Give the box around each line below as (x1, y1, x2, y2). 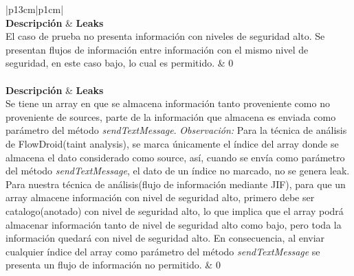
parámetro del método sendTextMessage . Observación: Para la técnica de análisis (5, 123, 347, 137)
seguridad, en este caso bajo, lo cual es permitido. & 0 (5, 56, 234, 70)
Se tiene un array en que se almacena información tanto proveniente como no (5, 96, 330, 111)
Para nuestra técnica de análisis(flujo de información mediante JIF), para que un (5, 176, 346, 191)
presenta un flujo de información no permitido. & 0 (5, 257, 221, 272)
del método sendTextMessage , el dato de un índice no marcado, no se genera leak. (5, 163, 350, 178)
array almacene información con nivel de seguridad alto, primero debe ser (5, 190, 315, 205)
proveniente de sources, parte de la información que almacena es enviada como (5, 109, 336, 124)
